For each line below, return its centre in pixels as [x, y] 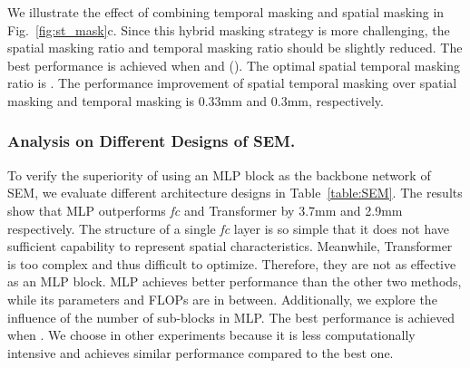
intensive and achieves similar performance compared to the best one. [201, 352]
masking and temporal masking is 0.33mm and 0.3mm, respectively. [196, 100]
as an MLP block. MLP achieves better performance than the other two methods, [235, 281]
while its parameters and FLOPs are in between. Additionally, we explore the [222, 299]
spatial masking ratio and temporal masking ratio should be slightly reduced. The [235, 48]
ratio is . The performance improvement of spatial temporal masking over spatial [232, 83]
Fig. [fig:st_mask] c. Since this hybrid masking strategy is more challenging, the [229, 29]
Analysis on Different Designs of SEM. [152, 141]
